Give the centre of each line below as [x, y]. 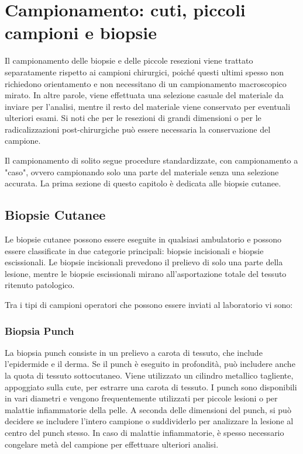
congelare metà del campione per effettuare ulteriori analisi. [112, 444]
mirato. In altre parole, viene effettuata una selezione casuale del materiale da [144, 95]
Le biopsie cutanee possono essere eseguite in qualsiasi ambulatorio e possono [143, 239]
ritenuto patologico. [40, 285]
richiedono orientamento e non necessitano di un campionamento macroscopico [146, 83]
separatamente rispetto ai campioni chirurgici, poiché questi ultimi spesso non [144, 72]
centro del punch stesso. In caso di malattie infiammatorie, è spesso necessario [144, 432]
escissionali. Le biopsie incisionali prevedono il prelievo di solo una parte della [144, 262]
